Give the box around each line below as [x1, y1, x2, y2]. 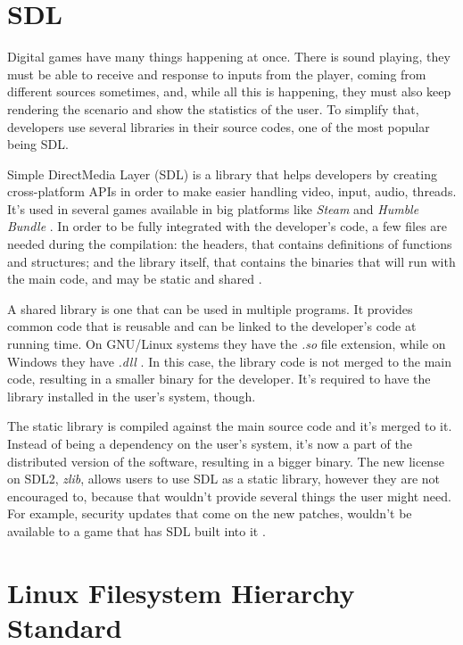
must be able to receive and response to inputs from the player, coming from [7, 64, 426, 83]
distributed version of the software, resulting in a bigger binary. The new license [7, 451, 444, 470]
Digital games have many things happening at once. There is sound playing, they [7, 47, 451, 66]
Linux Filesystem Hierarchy [7, 574, 355, 610]
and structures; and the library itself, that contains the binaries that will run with [7, 252, 456, 270]
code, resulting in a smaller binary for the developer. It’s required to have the [7, 369, 431, 388]
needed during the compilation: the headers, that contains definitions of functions [7, 235, 452, 253]
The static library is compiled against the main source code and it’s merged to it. [7, 417, 452, 435]
